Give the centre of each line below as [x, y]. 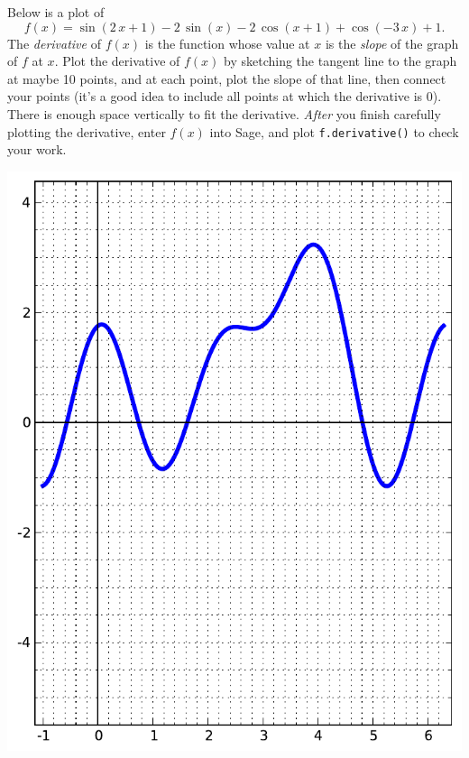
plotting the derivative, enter [87, 131]
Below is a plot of [56, 12]
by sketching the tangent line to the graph [340, 61]
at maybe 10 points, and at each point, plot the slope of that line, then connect [227, 78]
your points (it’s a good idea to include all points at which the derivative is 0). [225, 96]
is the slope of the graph [392, 43]
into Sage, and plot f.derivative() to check [334, 131]
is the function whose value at [227, 43]
